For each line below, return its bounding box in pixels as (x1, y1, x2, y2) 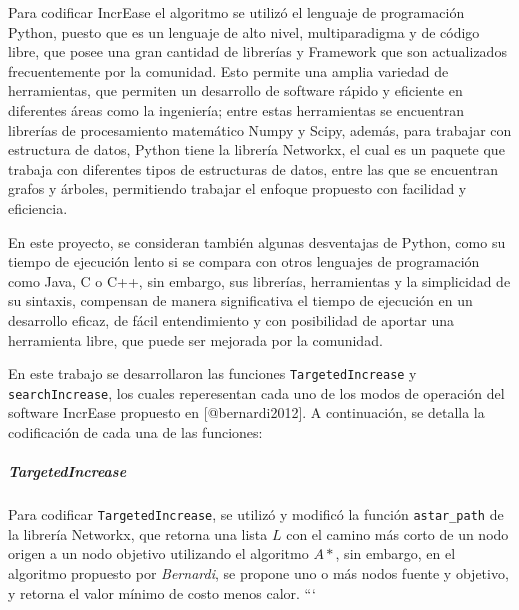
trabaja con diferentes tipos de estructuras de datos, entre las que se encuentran (8, 158, 498, 179)
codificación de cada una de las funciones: (8, 422, 263, 442)
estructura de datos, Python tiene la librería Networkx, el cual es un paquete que (8, 139, 505, 160)
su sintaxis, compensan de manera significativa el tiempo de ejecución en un (8, 290, 473, 311)
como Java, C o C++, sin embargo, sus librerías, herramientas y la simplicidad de (8, 270, 511, 291)
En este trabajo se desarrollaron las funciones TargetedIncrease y (8, 363, 417, 384)
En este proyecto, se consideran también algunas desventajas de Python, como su (8, 231, 506, 252)
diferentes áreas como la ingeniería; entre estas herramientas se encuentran (8, 99, 465, 120)
